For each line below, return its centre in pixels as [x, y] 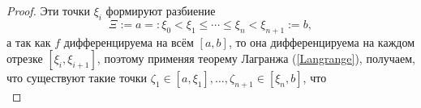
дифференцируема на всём [129, 42]
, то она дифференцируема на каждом [322, 42]
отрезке [25, 58]
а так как [29, 42]
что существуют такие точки [77, 78]
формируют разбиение [161, 10]
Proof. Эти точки [48, 10]
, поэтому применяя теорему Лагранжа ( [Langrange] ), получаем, [256, 58]
